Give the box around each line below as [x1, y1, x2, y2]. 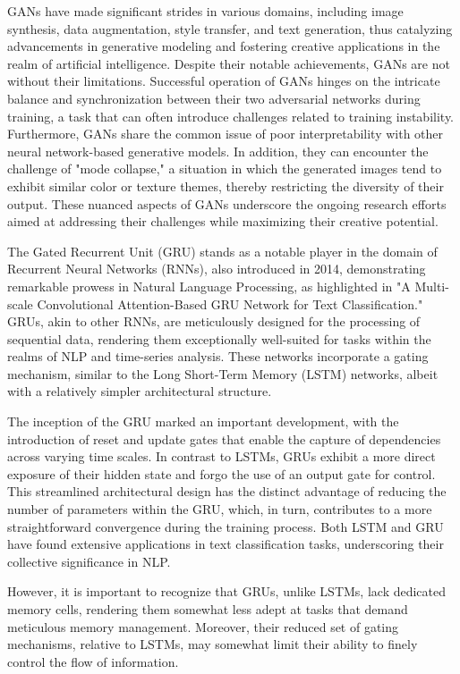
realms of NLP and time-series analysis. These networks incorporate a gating [7, 347, 429, 366]
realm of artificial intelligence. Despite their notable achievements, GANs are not [7, 54, 450, 72]
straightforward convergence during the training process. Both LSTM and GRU [7, 517, 444, 535]
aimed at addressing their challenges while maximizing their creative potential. [7, 212, 439, 231]
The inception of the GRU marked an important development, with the [7, 412, 399, 431]
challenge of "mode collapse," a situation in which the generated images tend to [7, 159, 442, 178]
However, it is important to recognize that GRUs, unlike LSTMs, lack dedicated [7, 582, 447, 601]
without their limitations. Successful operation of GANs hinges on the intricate [7, 72, 440, 90]
